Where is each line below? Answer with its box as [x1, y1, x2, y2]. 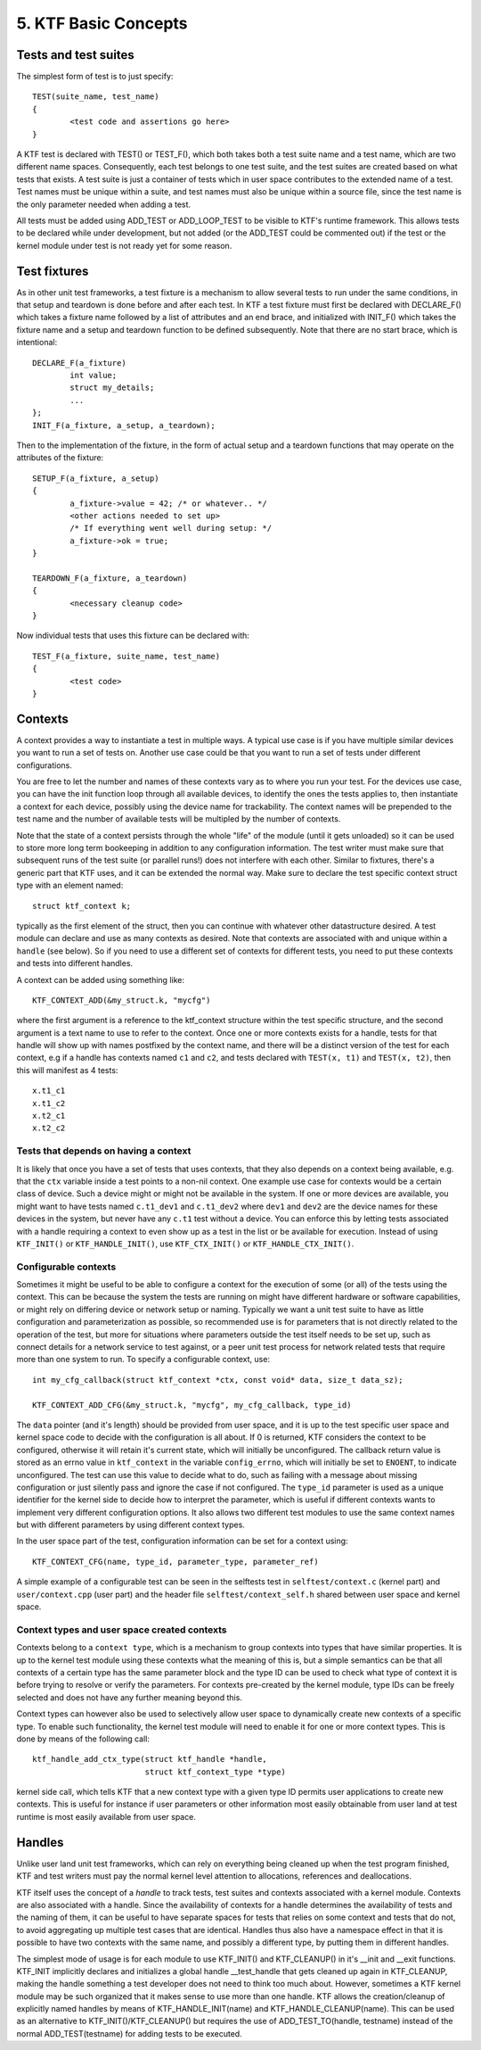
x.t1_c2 [32, 1098, 66, 1108]
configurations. [16, 759, 73, 771]
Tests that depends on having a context [16, 1145, 192, 1157]
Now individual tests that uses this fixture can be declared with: [16, 630, 249, 641]
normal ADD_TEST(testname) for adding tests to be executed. [16, 2028, 242, 2038]
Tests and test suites [16, 47, 135, 62]
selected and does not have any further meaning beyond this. [16, 1691, 242, 1703]
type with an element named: [16, 880, 124, 891]
